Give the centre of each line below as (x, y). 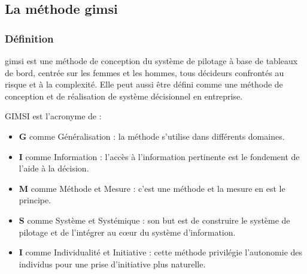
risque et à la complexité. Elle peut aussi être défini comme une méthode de (144, 84)
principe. (35, 200)
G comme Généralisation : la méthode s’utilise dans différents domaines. (152, 136)
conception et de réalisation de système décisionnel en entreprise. (124, 96)
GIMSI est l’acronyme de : (53, 116)
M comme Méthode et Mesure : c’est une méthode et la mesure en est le (152, 188)
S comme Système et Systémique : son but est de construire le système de (154, 220)
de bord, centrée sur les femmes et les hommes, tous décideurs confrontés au (145, 72)
